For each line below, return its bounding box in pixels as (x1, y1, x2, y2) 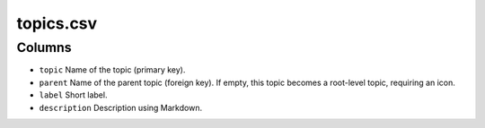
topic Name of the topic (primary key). (39, 64, 186, 75)
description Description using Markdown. (39, 102, 202, 113)
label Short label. (39, 90, 108, 100)
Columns (16, 39, 72, 55)
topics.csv (16, 13, 98, 33)
